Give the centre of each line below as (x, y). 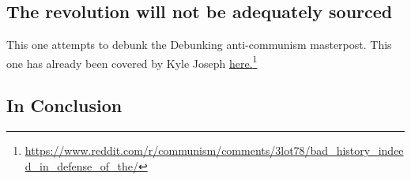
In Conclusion (64, 105)
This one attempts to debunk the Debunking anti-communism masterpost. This (199, 45)
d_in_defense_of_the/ (82, 165)
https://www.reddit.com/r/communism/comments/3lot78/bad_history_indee (214, 150)
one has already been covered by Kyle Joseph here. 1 (132, 62)
